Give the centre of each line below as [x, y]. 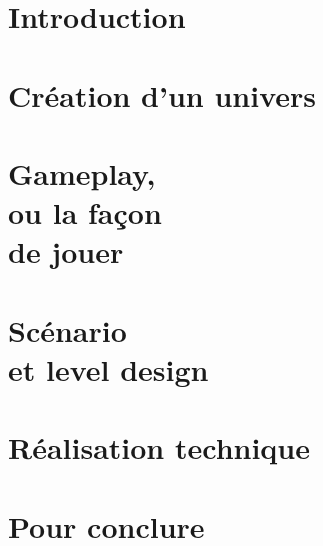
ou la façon [85, 212]
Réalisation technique [159, 447]
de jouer [66, 251]
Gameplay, [82, 172]
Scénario [67, 329]
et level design [108, 368]
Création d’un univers [162, 94]
